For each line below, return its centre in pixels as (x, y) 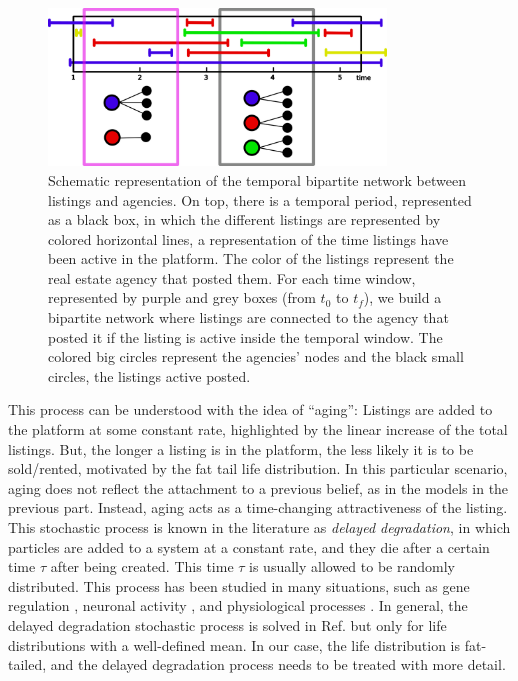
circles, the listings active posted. (149, 375)
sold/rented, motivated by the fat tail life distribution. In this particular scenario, (258, 468)
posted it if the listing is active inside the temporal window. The (245, 336)
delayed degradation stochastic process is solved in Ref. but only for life (227, 624)
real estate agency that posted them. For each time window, (232, 277)
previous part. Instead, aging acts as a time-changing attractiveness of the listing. (258, 507)
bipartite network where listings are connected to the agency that (248, 317)
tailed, (27, 664)
